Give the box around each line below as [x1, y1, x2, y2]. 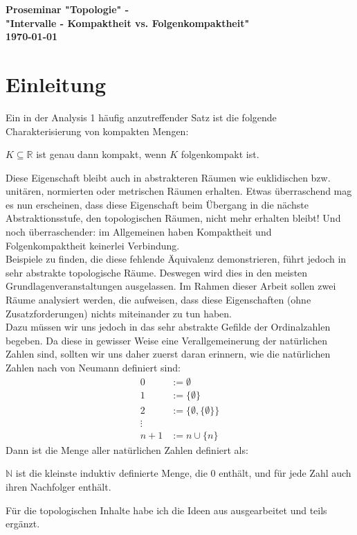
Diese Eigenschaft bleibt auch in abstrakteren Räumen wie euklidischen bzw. [6, 170, 331, 184]
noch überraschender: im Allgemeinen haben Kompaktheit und [6, 225, 272, 239]
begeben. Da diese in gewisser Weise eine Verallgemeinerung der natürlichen [6, 333, 328, 347]
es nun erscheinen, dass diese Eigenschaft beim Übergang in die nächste [6, 197, 309, 211]
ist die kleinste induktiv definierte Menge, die [15, 466, 208, 480]
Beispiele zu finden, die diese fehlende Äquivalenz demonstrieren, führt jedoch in [6, 252, 347, 266]
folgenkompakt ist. [181, 147, 259, 161]
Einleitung [6, 69, 107, 98]
